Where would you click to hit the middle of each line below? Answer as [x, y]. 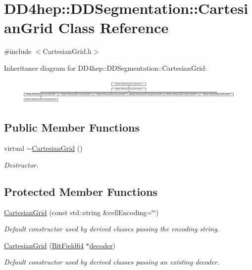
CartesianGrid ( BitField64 [44, 245]
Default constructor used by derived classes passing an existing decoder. [112, 262]
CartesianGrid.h [67, 51]
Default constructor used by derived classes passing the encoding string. [112, 229]
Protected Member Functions [81, 191]
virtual [14, 148]
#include [18, 51]
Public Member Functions [72, 127]
